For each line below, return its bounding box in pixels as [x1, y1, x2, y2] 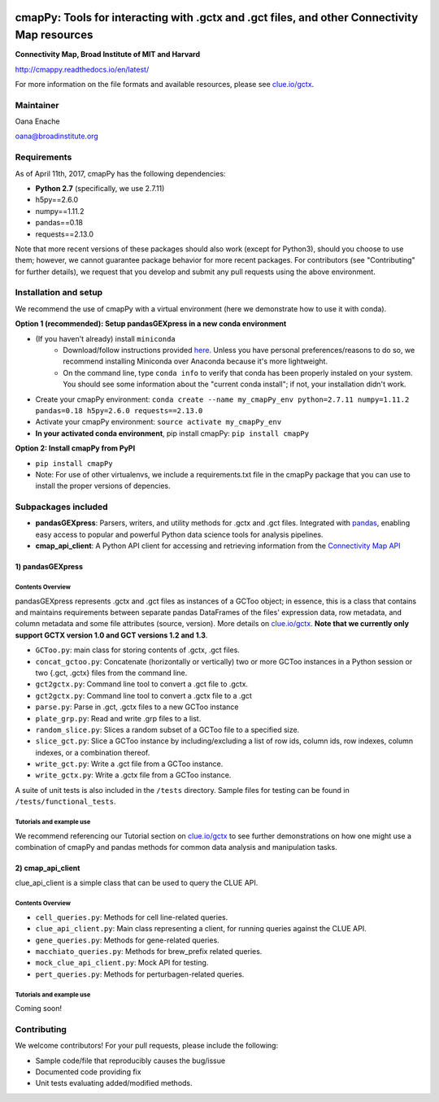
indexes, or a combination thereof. [35, 747, 150, 757]
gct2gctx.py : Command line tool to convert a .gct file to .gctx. [35, 679, 248, 689]
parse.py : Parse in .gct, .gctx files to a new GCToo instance [35, 702, 239, 712]
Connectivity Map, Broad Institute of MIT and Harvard [15, 50, 201, 59]
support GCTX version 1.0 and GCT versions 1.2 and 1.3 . [15, 630, 208, 640]
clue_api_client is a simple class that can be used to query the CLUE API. [15, 878, 259, 888]
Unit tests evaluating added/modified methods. [35, 1078, 193, 1088]
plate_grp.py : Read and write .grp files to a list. [35, 713, 202, 723]
